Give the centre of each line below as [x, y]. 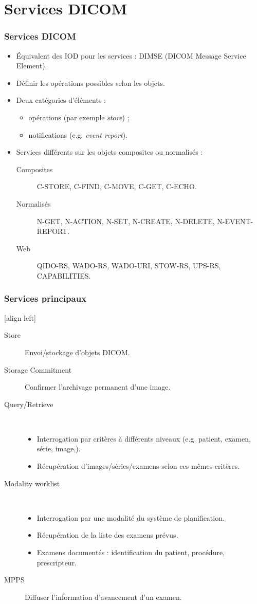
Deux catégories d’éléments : [61, 100]
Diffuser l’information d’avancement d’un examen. [103, 597]
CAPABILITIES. [64, 275]
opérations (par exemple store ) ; [79, 117]
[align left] [20, 317]
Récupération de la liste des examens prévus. [107, 535]
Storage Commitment [38, 369]
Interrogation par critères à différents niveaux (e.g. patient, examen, [144, 438]
